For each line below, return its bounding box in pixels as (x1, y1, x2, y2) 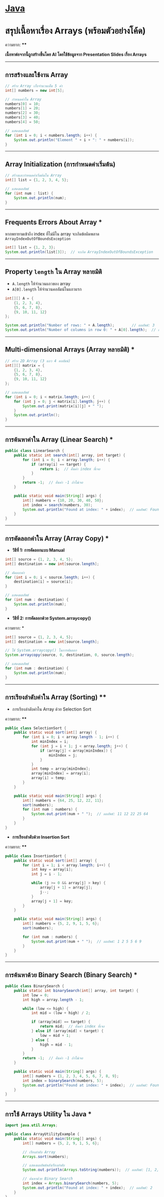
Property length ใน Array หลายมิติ (5, 268, 102, 276)
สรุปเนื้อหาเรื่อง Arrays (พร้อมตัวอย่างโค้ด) (5, 25, 146, 37)
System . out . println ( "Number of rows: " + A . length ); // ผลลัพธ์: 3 (5, 323, 155, 328)
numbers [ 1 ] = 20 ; (5, 106, 41, 111)
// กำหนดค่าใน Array (5, 97, 41, 102)
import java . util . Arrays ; (5, 1123, 58, 1128)
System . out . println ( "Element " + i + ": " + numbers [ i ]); (14, 137, 134, 142)
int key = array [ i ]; (31, 867, 73, 872)
